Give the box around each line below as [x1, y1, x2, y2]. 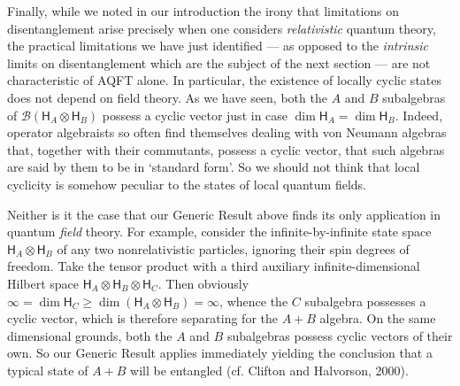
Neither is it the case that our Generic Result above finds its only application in [7, 205, 441, 223]
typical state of [7, 360, 88, 379]
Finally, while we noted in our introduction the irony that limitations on [7, 2, 400, 19]
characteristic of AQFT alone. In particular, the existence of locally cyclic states [7, 71, 442, 89]
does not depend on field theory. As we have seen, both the [7, 88, 327, 106]
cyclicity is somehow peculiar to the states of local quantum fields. [7, 174, 366, 193]
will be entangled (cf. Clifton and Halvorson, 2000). [130, 360, 409, 379]
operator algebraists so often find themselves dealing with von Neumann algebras [7, 123, 447, 142]
